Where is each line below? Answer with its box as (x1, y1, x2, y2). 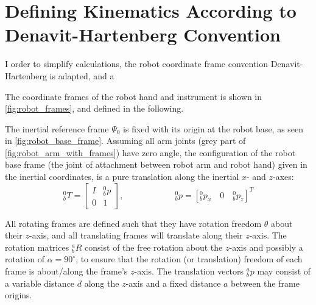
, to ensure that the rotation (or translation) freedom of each (75, 253, 303, 265)
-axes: (273, 170, 294, 183)
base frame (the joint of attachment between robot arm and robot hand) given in (5, 158, 307, 171)
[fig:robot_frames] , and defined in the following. (5, 102, 184, 115)
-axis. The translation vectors (134, 265, 244, 278)
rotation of (5, 253, 45, 265)
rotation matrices (5, 240, 69, 253)
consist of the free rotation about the (85, 240, 223, 253)
